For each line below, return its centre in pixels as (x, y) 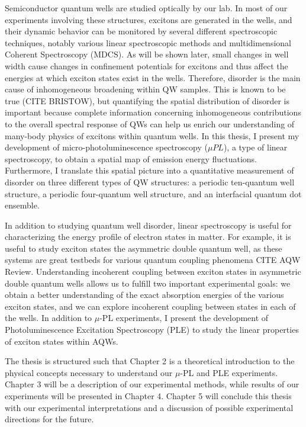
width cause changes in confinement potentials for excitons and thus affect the (146, 65)
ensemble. (22, 205)
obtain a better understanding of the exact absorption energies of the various (144, 295)
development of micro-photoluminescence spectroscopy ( (106, 147)
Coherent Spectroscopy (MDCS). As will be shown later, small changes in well (147, 54)
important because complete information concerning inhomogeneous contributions (153, 112)
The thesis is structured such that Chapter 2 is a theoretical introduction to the (150, 361)
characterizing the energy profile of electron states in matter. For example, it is (148, 237)
